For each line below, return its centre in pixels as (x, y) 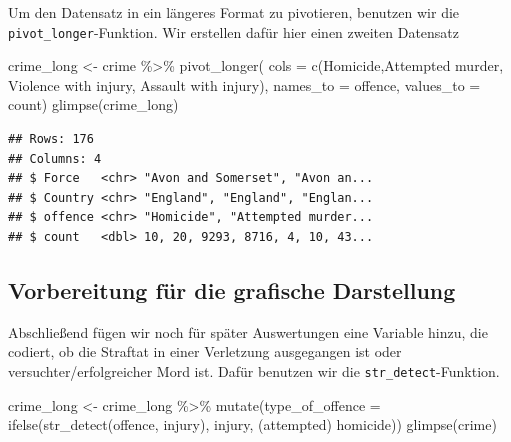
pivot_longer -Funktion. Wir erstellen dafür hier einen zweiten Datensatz (234, 31)
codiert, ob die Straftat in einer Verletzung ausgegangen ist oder (205, 351)
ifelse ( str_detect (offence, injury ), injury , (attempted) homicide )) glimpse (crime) (252, 424)
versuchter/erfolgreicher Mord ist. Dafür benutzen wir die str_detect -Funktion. (254, 370)
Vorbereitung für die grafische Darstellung (232, 289)
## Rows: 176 (51, 139)
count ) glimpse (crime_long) (93, 104)
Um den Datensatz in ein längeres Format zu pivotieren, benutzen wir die (234, 12)
